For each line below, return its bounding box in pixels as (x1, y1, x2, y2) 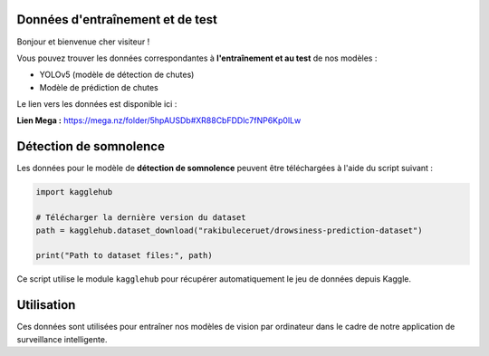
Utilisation (16, 297, 76, 313)
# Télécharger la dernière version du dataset (35, 213, 246, 223)
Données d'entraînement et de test (16, 12, 217, 27)
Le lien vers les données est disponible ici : (16, 99, 177, 110)
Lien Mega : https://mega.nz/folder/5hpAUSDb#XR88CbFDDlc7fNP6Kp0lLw (16, 115, 302, 126)
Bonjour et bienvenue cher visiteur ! (16, 36, 150, 47)
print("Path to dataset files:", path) (35, 250, 213, 261)
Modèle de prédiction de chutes (39, 82, 158, 92)
